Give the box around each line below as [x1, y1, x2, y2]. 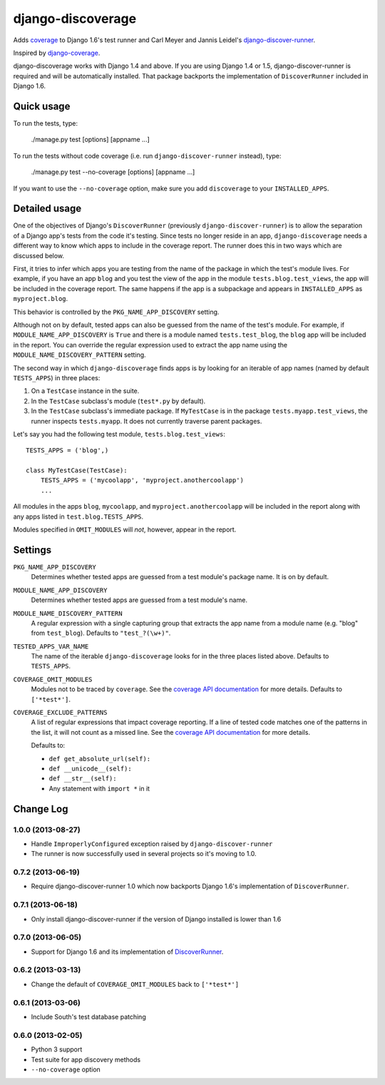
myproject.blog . [13, 295, 68, 303]
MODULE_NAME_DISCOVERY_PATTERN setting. [13, 350, 146, 360]
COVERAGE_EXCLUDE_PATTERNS [13, 708, 108, 717]
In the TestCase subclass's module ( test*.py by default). [31, 397, 206, 405]
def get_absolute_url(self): [48, 755, 151, 763]
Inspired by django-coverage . [13, 49, 101, 57]
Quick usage [13, 100, 71, 112]
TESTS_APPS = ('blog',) [26, 447, 109, 454]
